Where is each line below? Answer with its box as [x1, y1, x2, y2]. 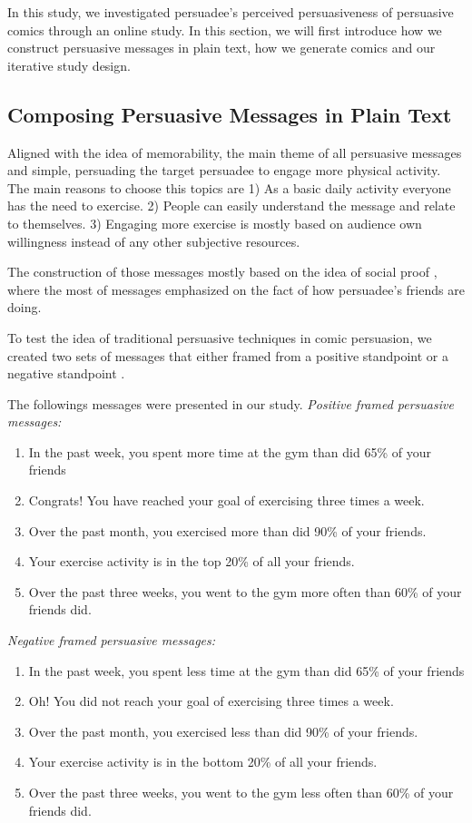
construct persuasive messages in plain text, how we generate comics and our [7, 38, 436, 57]
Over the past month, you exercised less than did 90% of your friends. [28, 721, 418, 740]
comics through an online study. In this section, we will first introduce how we [7, 20, 442, 39]
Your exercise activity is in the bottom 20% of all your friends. [28, 752, 378, 771]
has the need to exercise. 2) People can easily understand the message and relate [7, 196, 456, 215]
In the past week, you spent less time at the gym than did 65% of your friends [28, 661, 465, 680]
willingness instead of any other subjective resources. [7, 231, 300, 250]
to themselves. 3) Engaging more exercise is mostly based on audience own [7, 213, 422, 232]
